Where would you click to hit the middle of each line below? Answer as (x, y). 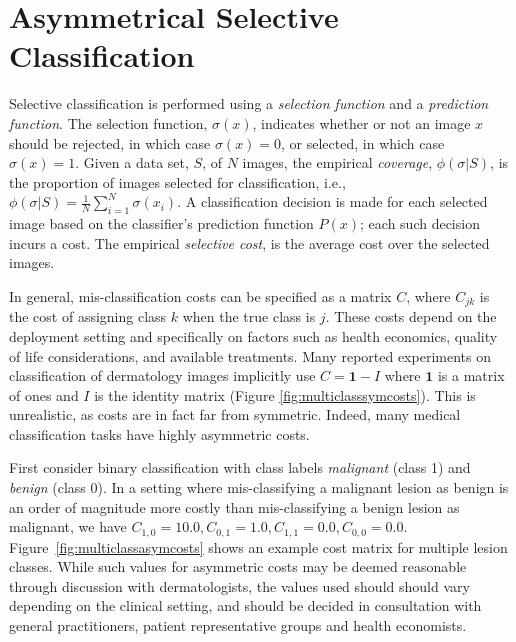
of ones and (44, 394)
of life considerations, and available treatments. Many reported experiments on (250, 355)
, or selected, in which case (363, 142)
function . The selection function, (108, 122)
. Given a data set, (132, 162)
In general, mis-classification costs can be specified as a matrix (200, 295)
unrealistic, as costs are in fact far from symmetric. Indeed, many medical (235, 414)
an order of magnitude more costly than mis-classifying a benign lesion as (234, 506)
